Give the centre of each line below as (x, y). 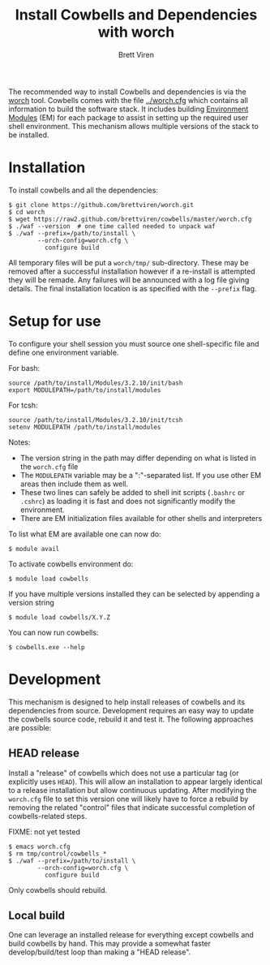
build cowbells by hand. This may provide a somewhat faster (110, 944)
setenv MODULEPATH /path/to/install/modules (85, 427)
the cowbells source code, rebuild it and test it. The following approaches (131, 719)
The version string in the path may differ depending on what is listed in (138, 458)
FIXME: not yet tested (45, 831)
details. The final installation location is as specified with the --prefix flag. (133, 288)
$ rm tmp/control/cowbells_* (58, 854)
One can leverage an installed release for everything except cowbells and (131, 935)
